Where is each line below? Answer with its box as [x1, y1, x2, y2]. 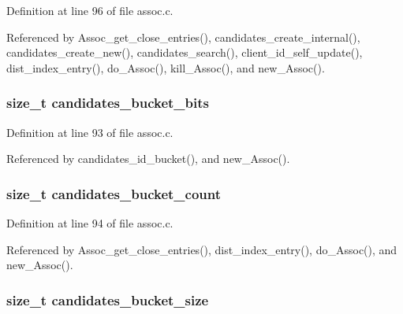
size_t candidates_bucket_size [6, 290, 209, 309]
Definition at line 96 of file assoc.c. [6, 2, 174, 18]
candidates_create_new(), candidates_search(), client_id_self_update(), [6, 44, 363, 61]
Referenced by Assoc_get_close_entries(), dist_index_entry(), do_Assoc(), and [6, 241, 397, 257]
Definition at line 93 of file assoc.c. [6, 124, 174, 140]
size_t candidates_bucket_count [6, 183, 221, 203]
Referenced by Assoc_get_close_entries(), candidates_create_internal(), [6, 28, 360, 45]
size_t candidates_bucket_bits [6, 93, 209, 113]
